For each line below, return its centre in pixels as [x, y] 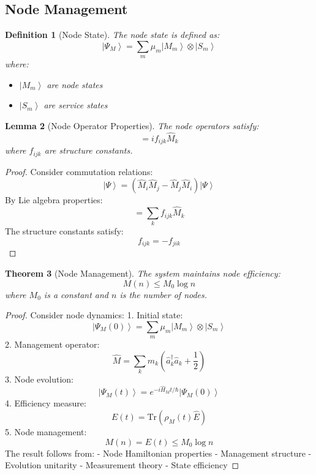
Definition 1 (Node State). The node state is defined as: [112, 35]
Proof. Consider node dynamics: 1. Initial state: [94, 315]
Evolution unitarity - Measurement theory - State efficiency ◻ [122, 465]
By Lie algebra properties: [54, 200]
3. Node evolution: [39, 379]
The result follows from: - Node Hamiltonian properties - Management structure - [158, 453]
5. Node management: [46, 431]
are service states [76, 105]
